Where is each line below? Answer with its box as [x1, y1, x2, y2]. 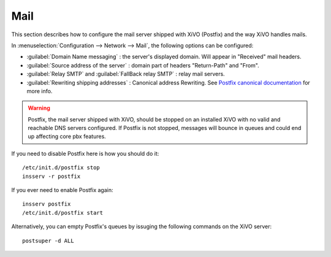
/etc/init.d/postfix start [22, 209, 104, 216]
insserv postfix [22, 201, 71, 208]
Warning [28, 104, 50, 112]
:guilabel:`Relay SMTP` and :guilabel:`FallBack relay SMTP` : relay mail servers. [26, 71, 225, 78]
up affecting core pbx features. [28, 132, 107, 140]
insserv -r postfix [22, 172, 81, 180]
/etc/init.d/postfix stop [22, 164, 101, 171]
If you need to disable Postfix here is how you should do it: [11, 150, 159, 157]
